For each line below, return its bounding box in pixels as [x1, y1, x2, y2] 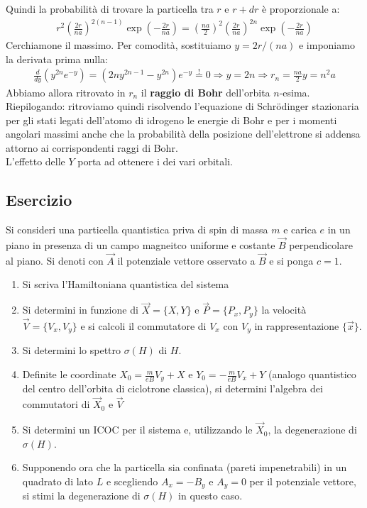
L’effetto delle [6, 154, 65, 169]
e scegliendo [106, 473, 158, 488]
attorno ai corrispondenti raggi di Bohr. [6, 140, 178, 155]
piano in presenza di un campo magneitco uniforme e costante [6, 238, 275, 253]
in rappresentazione [254, 318, 339, 333]
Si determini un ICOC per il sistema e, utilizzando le [22, 422, 253, 437]
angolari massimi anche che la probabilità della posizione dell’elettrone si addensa [6, 126, 361, 141]
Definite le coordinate [22, 367, 116, 382]
